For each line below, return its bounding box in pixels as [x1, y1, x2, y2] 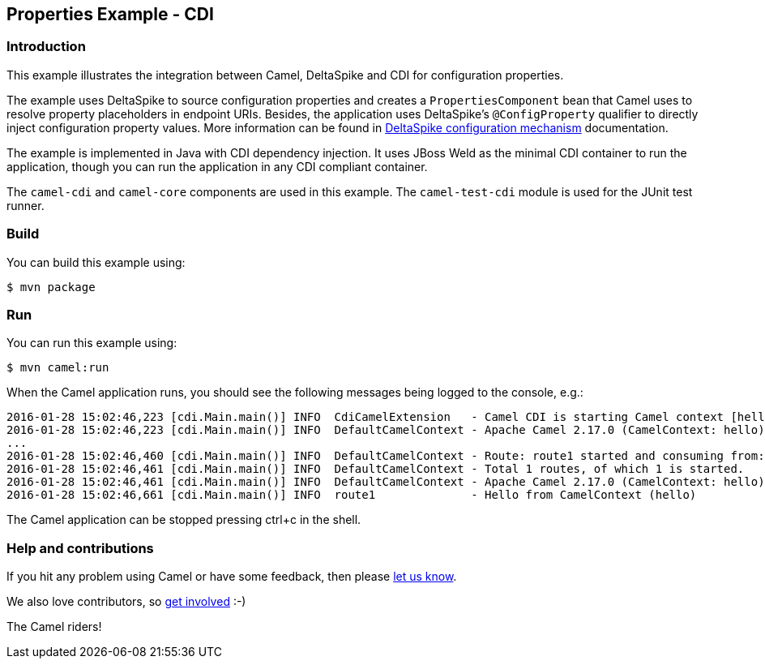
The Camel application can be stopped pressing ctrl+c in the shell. [6, 513, 361, 527]
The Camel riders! [6, 620, 102, 634]
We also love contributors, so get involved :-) [6, 594, 246, 609]
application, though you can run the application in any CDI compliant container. [6, 159, 428, 174]
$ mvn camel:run [6, 361, 109, 375]
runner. [6, 198, 45, 212]
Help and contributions [6, 539, 154, 556]
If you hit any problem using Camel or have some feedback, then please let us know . [6, 569, 457, 584]
